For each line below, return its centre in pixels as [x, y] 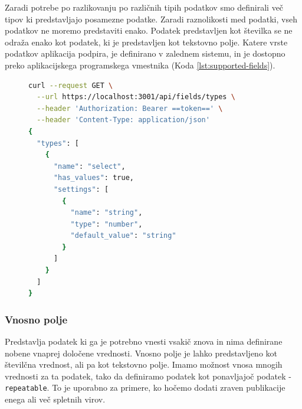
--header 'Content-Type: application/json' [123, 120]
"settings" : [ [81, 189]
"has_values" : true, [93, 178]
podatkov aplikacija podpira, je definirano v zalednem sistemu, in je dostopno [145, 53]
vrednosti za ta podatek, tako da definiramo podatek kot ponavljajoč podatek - [148, 376]
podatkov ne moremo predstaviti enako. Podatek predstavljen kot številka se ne [149, 30]
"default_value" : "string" [123, 236]
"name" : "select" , [89, 166]
